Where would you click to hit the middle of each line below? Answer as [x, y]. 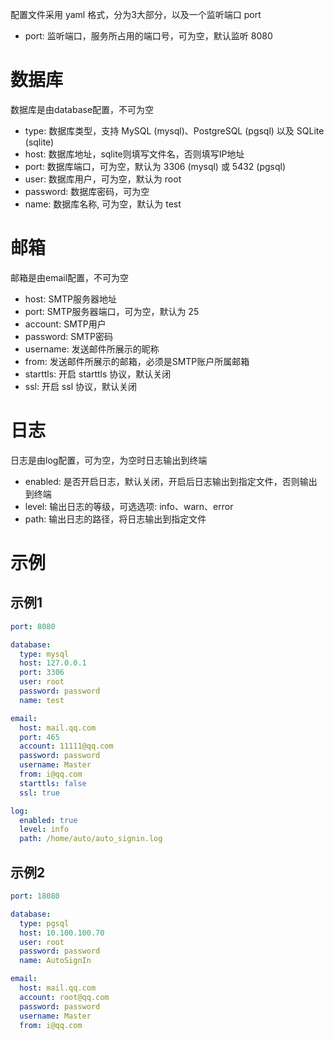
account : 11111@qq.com [66, 746]
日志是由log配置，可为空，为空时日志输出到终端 [109, 460]
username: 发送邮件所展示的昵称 [92, 349]
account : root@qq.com [64, 997]
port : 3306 [42, 673]
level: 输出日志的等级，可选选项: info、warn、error [129, 506]
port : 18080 [35, 896]
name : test [42, 700]
